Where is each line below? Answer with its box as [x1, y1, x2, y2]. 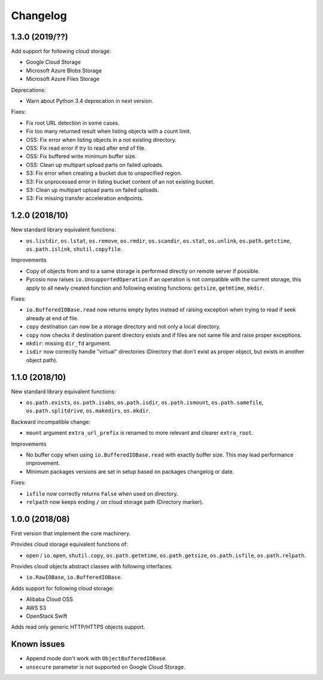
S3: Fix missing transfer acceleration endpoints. [26, 195, 144, 202]
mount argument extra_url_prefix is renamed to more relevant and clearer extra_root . [26, 429, 254, 436]
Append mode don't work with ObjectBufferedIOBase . [26, 655, 167, 662]
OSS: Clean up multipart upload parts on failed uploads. [26, 161, 164, 168]
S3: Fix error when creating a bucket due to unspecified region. [26, 169, 182, 177]
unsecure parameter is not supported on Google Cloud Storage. [26, 663, 185, 670]
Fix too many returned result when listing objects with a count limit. [26, 127, 191, 135]
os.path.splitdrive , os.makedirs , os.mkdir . [26, 407, 151, 414]
